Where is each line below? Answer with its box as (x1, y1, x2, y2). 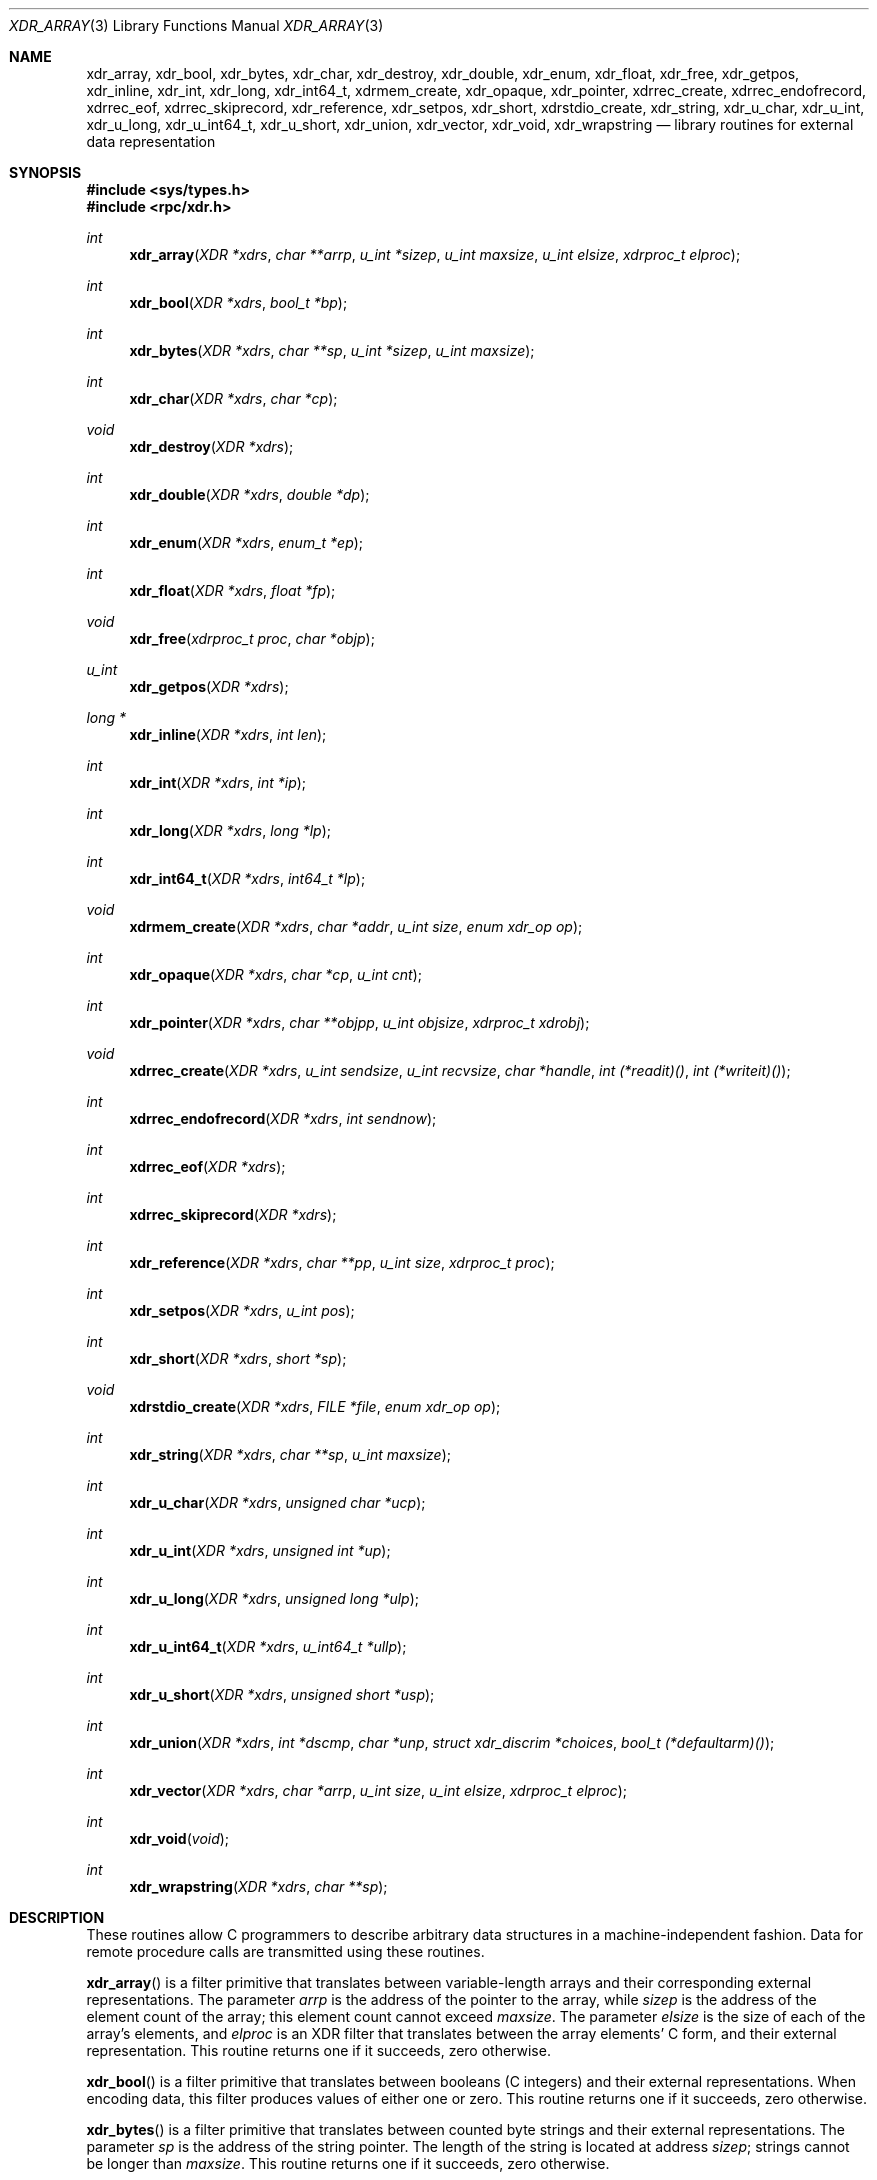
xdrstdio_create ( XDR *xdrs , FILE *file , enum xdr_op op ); (129, 1398, 501, 1415)
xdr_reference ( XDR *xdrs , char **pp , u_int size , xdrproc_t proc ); (129, 1254, 555, 1271)
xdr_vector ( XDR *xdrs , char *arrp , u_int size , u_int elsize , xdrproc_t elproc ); (129, 1782, 627, 1799)
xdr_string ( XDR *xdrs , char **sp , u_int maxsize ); (129, 1446, 451, 1463)
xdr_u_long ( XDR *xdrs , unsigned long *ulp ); (129, 1590, 420, 1607)
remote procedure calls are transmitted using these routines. (86, 1943, 485, 1960)
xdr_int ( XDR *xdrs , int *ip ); (129, 774, 307, 791)
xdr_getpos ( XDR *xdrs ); (129, 678, 289, 695)
